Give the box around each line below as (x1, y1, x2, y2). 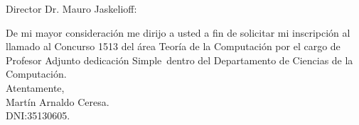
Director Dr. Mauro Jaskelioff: (6, 1, 137, 16)
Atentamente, (6, 80, 65, 95)
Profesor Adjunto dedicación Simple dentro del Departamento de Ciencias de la (6, 52, 353, 67)
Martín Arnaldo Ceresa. (6, 94, 109, 109)
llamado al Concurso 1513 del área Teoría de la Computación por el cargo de (6, 39, 341, 54)
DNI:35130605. (6, 108, 70, 123)
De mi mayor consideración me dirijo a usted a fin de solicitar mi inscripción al (6, 25, 350, 40)
